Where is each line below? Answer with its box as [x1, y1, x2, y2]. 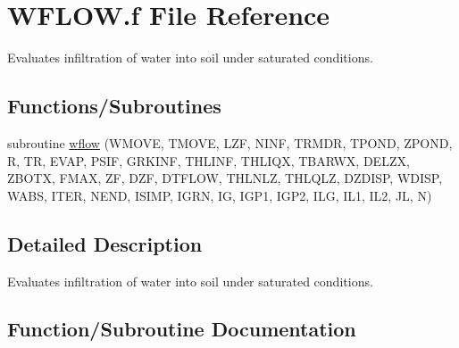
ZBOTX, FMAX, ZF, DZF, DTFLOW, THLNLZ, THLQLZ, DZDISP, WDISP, [7, 169, 443, 187]
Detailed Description [7, 229, 203, 257]
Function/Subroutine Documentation [7, 315, 356, 343]
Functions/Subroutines [7, 92, 221, 120]
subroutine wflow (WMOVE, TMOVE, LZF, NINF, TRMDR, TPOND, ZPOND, [7, 133, 453, 152]
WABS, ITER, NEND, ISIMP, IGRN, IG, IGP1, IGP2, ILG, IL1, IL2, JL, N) [7, 186, 432, 204]
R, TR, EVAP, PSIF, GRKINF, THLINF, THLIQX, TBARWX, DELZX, [7, 151, 410, 170]
